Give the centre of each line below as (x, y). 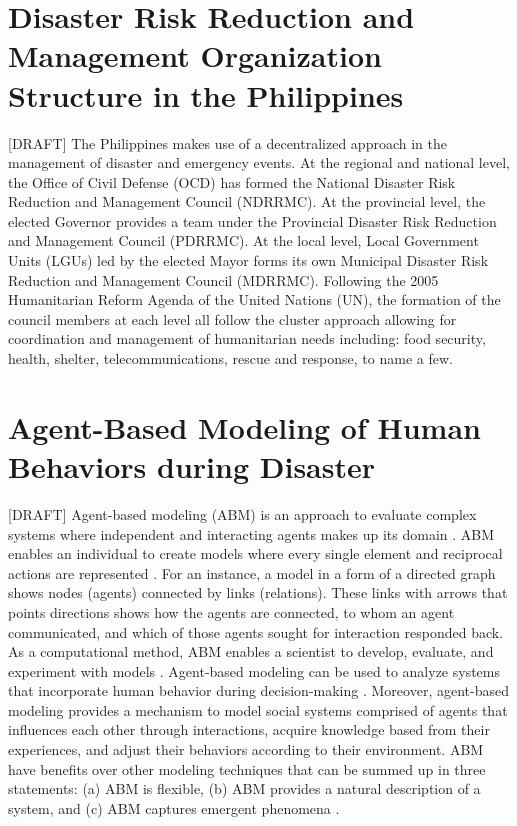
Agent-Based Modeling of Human (244, 426)
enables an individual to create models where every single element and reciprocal (255, 553)
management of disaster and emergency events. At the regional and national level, (259, 162)
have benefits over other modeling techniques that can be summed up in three (247, 768)
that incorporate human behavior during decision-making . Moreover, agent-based (258, 690)
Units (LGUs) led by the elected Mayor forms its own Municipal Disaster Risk (248, 260)
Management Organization (195, 55)
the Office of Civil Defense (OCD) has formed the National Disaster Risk (232, 181)
